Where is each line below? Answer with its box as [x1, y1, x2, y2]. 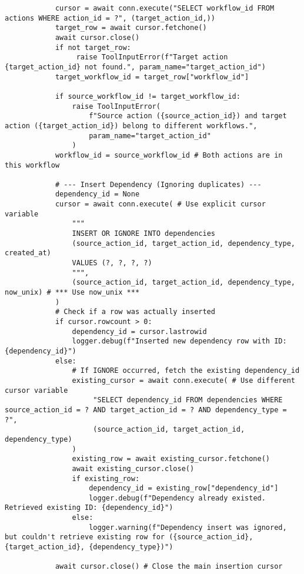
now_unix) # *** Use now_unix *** [5, 288, 140, 297]
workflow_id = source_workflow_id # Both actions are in [55, 151, 283, 159]
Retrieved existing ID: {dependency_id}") [5, 503, 173, 512]
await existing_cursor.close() [72, 464, 195, 473]
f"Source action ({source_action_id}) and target [89, 112, 287, 121]
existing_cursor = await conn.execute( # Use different [72, 376, 295, 385]
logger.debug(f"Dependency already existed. [89, 493, 266, 502]
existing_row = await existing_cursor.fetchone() [72, 455, 270, 463]
